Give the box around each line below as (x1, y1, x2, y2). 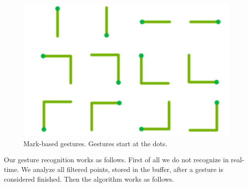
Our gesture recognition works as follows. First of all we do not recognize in (4, 154, 229, 165)
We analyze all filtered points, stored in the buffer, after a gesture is (21, 164, 223, 174)
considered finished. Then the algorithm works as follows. (4, 173, 174, 184)
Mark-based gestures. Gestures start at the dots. (23, 138, 167, 148)
